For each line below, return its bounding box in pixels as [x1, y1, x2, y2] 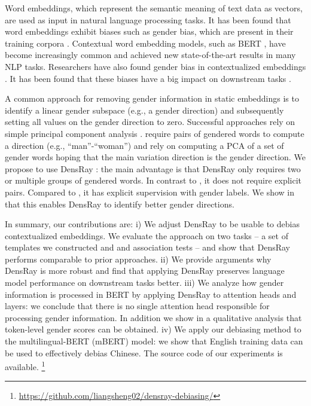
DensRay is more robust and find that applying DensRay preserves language [5, 264, 285, 277]
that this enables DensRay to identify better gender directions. [5, 197, 234, 210]
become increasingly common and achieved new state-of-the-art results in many [5, 48, 296, 61]
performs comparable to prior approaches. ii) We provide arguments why [5, 252, 272, 265]
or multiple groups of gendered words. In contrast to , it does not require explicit [5, 174, 302, 187]
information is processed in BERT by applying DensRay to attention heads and [5, 288, 297, 300]
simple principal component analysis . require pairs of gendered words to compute [5, 127, 304, 139]
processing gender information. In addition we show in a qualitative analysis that [5, 311, 302, 323]
